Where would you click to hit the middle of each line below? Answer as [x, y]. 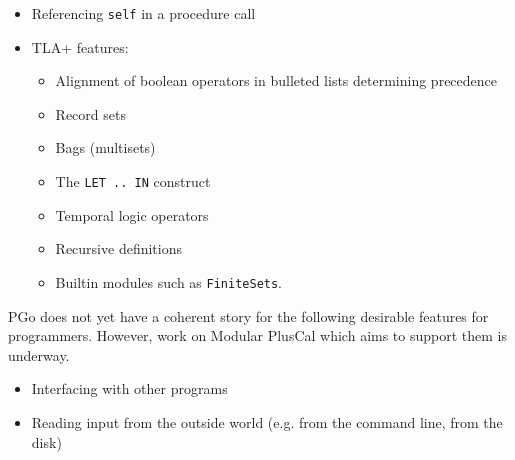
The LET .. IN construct [133, 181]
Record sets [90, 113]
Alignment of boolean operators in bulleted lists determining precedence [276, 80]
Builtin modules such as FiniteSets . [169, 281]
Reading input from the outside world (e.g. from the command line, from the [267, 421]
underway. [39, 354]
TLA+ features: [80, 46]
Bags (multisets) [105, 147]
